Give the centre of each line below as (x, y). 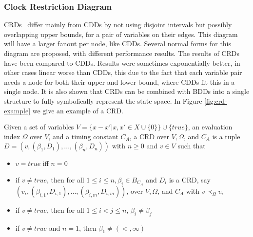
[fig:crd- (216, 100)
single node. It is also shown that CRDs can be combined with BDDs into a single (127, 91)
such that (192, 146)
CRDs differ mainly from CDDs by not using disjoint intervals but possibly (118, 25)
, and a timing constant (83, 136)
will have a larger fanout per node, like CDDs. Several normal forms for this (118, 44)
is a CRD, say (190, 179)
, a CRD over (149, 136)
